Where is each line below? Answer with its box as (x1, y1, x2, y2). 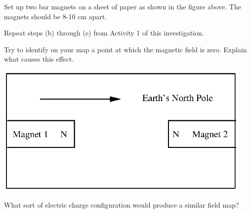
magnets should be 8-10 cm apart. (4, 11, 107, 21)
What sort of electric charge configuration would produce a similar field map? (4, 199, 239, 210)
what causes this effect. (4, 54, 74, 64)
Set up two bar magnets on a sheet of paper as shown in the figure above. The (4, 1, 241, 11)
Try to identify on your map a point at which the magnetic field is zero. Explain (4, 44, 247, 54)
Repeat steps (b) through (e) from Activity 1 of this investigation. (4, 28, 204, 38)
